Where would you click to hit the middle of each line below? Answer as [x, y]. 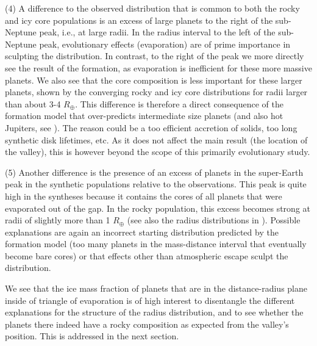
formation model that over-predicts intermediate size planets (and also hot [144, 116]
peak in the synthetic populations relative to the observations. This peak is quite [156, 184]
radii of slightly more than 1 [58, 220]
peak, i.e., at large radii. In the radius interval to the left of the [157, 32]
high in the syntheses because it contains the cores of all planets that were [144, 196]
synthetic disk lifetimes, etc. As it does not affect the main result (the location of [156, 139]
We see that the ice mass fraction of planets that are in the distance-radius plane [156, 288]
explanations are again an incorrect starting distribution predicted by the [142, 232]
